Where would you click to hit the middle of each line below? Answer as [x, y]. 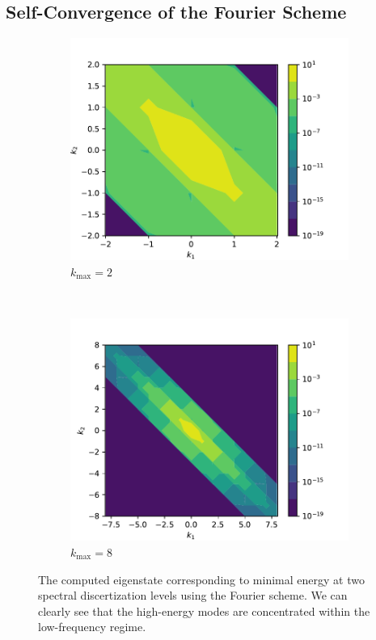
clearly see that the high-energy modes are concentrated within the [204, 611]
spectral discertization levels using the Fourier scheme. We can [193, 595]
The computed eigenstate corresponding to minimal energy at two [201, 579]
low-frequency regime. [92, 627]
